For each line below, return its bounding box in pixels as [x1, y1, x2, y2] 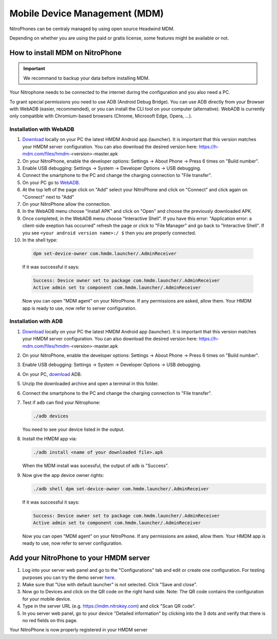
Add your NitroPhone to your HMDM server [9, 554, 150, 563]
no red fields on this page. [22, 617, 78, 623]
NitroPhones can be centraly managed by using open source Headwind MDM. [9, 26, 174, 32]
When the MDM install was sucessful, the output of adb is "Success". [22, 463, 169, 469]
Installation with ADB [9, 318, 63, 325]
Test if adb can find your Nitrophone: [22, 399, 101, 405]
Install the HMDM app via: [22, 436, 77, 442]
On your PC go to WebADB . [22, 179, 81, 186]
